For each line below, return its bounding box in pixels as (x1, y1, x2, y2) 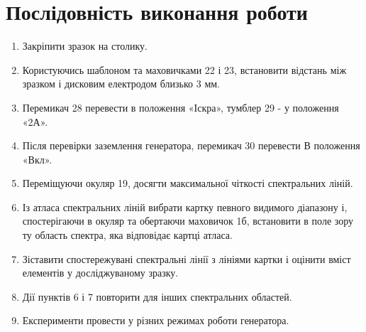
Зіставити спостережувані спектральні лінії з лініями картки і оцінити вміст (22, 251, 351, 266)
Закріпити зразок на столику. (22, 38, 148, 53)
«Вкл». (22, 151, 52, 166)
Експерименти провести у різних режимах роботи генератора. (22, 313, 289, 328)
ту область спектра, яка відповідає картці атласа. (22, 227, 233, 242)
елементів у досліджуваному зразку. (22, 265, 179, 280)
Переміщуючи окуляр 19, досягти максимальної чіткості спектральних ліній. (22, 176, 353, 191)
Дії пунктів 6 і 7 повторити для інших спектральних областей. (22, 289, 292, 304)
